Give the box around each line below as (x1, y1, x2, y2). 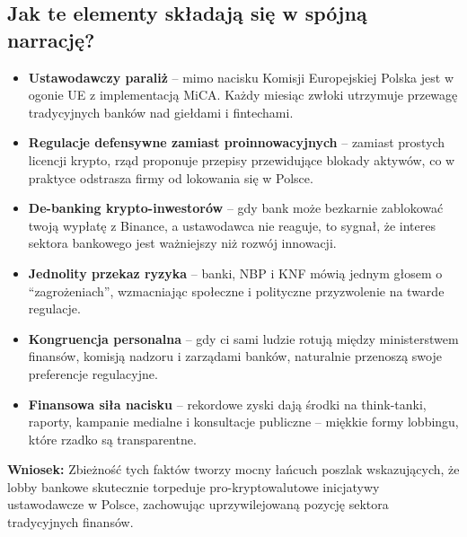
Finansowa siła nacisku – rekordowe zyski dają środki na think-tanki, (28, 394, 427, 413)
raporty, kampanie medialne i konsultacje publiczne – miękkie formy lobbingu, (28, 412, 459, 431)
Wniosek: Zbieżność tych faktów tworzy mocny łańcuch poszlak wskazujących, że (7, 460, 460, 479)
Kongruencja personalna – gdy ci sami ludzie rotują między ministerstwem (28, 329, 459, 348)
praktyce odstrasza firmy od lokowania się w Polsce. (28, 168, 313, 187)
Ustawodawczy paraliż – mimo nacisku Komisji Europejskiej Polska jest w (28, 67, 454, 86)
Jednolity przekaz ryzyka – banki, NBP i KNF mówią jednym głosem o (28, 263, 443, 282)
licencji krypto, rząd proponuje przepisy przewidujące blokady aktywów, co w (28, 150, 455, 169)
